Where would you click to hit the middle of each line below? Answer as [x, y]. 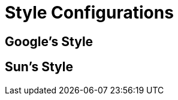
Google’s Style [49, 41]
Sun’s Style [39, 67]
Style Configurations [89, 13]
